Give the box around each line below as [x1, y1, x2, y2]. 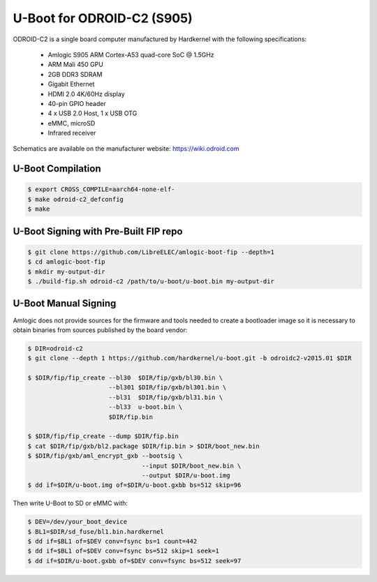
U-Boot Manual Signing [13, 297, 117, 310]
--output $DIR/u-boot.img [141, 471, 230, 479]
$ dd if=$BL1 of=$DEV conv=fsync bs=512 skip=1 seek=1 [27, 547, 219, 555]
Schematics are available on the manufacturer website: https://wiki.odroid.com [13, 144, 240, 153]
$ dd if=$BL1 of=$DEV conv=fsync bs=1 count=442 [27, 537, 198, 546]
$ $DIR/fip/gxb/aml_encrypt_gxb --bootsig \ [27, 452, 183, 460]
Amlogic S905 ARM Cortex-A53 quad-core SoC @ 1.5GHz [47, 50, 214, 59]
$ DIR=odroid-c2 [27, 344, 84, 352]
